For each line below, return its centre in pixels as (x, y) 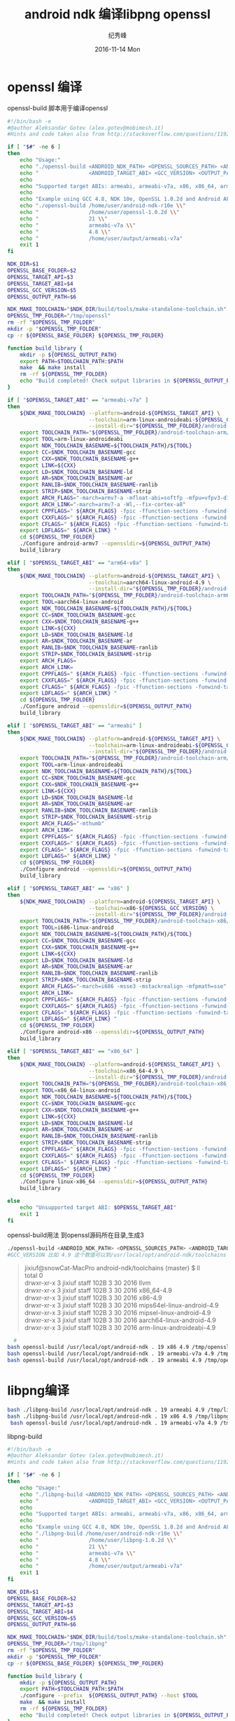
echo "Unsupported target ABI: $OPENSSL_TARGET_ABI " (98, 1208)
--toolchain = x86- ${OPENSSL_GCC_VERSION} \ (151, 908)
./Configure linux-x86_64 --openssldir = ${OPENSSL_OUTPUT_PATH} (114, 1182)
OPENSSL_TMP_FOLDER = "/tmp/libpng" (58, 1644)
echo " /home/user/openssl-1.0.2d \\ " (100, 212)
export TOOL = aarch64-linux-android (72, 602)
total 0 (34, 1276)
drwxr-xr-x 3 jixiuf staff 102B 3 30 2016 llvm (88, 1283)
